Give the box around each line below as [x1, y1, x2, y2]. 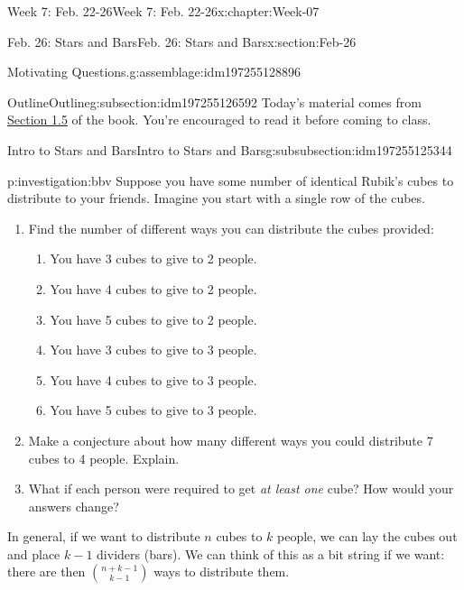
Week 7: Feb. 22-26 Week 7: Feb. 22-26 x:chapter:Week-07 [7, 2, 320, 20]
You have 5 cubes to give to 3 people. [50, 401, 257, 419]
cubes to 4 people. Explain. [28, 448, 180, 467]
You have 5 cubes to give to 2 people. [50, 309, 257, 328]
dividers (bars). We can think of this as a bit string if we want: [97, 544, 445, 563]
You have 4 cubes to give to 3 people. [50, 370, 257, 389]
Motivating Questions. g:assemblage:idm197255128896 [7, 62, 302, 81]
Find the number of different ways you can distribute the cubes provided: [28, 218, 434, 237]
